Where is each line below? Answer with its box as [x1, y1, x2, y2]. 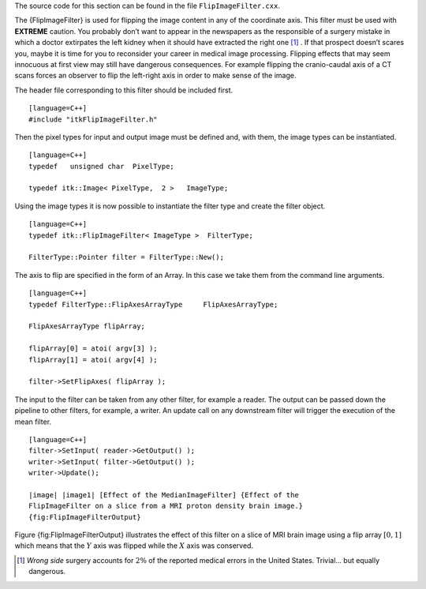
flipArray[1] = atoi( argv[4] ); [28, 355, 158, 364]
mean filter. [14, 417, 51, 426]
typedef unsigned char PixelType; [28, 162, 175, 171]
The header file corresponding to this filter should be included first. [14, 85, 233, 95]
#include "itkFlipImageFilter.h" [28, 114, 158, 124]
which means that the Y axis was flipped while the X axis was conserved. [14, 541, 254, 550]
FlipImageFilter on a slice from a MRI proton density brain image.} [28, 501, 304, 511]
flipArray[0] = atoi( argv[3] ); [28, 344, 158, 353]
